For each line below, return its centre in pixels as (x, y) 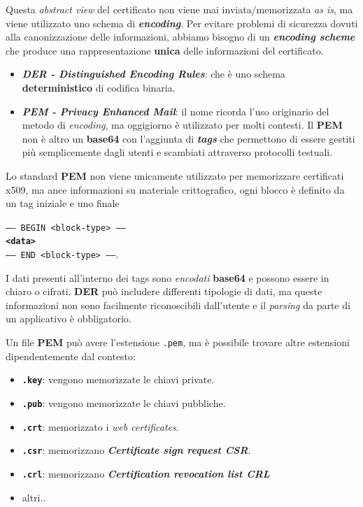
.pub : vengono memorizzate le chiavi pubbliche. (124, 402)
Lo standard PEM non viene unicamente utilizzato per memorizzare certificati (175, 175)
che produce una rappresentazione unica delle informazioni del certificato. (165, 50)
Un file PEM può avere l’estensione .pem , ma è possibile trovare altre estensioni (178, 342)
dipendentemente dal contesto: (71, 356)
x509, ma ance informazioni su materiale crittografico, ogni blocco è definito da (175, 189)
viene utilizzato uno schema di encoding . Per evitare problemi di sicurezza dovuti (182, 23)
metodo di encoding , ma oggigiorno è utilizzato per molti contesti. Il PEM (182, 125)
